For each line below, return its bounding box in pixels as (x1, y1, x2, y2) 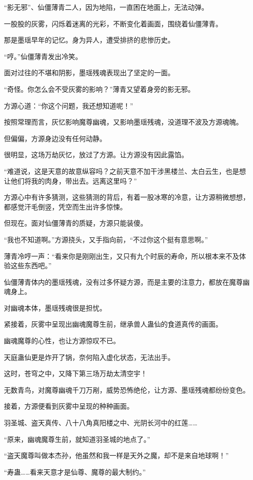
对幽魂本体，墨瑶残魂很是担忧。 (4, 302, 106, 313)
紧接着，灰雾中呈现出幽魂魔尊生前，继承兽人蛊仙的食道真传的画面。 (4, 319, 222, 329)
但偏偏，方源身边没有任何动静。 (4, 133, 106, 143)
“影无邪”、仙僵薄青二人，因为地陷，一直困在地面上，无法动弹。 (4, 2, 209, 12)
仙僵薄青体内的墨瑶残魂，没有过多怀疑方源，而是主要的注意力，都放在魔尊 (4, 276, 243, 287)
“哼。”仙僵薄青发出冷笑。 (4, 51, 82, 61)
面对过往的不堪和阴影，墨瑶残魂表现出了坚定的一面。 (4, 67, 175, 78)
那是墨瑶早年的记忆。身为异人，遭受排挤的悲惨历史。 (4, 35, 175, 45)
